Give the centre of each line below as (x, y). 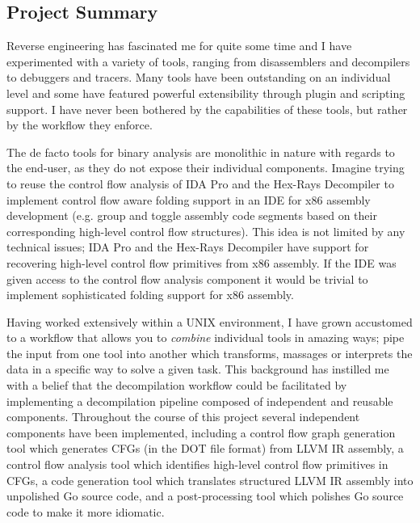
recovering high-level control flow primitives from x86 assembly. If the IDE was (202, 262)
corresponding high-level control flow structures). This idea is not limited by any (206, 231)
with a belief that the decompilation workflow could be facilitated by (177, 385)
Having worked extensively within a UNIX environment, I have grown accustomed (210, 321)
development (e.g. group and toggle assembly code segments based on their (192, 215)
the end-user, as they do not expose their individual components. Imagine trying (206, 168)
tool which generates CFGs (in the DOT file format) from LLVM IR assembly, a (205, 448)
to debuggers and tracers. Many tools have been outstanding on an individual (199, 77)
